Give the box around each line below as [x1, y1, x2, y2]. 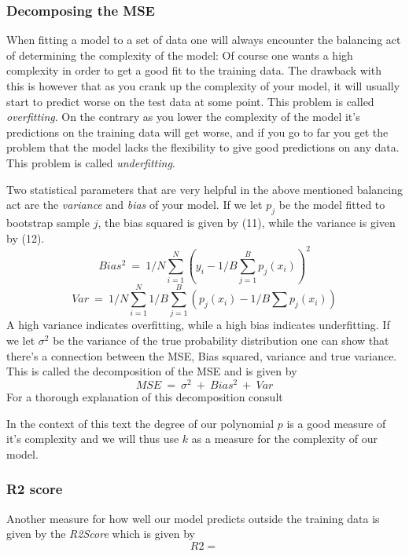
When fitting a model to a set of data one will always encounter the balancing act [6, 31, 401, 48]
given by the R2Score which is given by [6, 525, 195, 542]
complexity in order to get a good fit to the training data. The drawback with [6, 62, 381, 79]
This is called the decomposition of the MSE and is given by [6, 363, 297, 379]
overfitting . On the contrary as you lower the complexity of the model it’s [6, 108, 360, 125]
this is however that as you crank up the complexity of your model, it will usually [6, 78, 400, 93]
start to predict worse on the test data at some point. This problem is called [6, 93, 374, 109]
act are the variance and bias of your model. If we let [6, 196, 263, 213]
